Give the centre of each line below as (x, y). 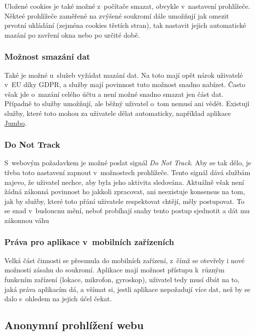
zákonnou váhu (27, 220)
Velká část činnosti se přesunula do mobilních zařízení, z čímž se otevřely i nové (125, 260)
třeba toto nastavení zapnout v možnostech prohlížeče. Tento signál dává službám (127, 172)
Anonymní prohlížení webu (74, 325)
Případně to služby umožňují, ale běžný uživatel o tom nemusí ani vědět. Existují (127, 103)
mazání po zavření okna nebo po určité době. (72, 34)
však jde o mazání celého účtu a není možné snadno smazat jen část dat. (114, 94)
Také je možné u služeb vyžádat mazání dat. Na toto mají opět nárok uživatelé (124, 75)
